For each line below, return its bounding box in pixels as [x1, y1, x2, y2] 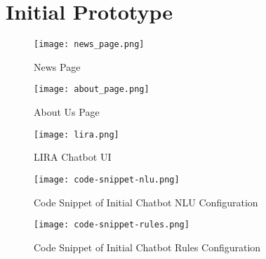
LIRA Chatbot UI [34, 150, 112, 164]
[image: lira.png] [34, 129, 119, 140]
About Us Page [34, 105, 100, 119]
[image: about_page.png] [34, 84, 149, 95]
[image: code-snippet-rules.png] [34, 220, 189, 230]
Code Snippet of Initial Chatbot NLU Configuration [34, 194, 258, 209]
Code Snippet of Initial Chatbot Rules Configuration [34, 239, 261, 254]
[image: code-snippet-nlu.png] [34, 174, 180, 185]
